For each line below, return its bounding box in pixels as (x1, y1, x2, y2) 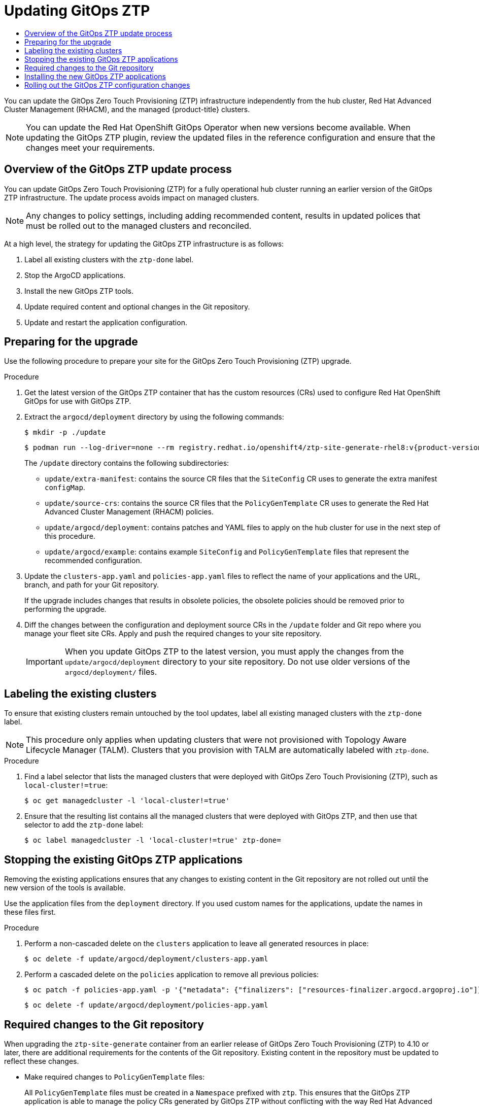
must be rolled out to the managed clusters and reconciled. (26, 220, 252, 231)
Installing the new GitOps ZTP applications (24, 72, 166, 81)
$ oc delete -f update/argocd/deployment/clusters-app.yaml (24, 955, 268, 963)
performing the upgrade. (24, 605, 107, 614)
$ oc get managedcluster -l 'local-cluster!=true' (24, 797, 230, 805)
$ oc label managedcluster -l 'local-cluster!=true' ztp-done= (24, 836, 281, 845)
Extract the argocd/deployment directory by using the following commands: (24, 412, 284, 422)
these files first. (4, 908, 56, 917)
